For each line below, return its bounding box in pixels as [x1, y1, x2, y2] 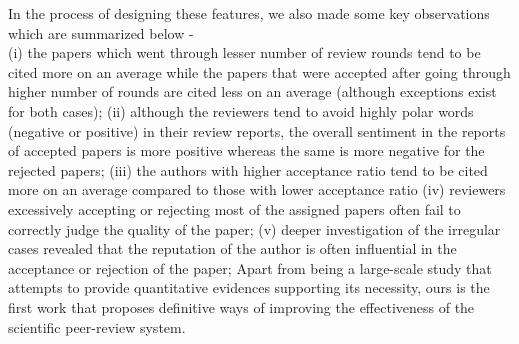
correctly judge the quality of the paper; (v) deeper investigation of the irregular [8, 218, 501, 239]
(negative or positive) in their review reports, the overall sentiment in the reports [8, 120, 506, 141]
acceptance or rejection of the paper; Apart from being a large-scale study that [8, 257, 492, 278]
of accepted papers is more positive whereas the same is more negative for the [8, 140, 485, 161]
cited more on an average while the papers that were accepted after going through [8, 61, 511, 82]
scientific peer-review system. [8, 316, 186, 337]
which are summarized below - [8, 22, 194, 43]
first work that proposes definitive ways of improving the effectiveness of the [8, 296, 475, 317]
